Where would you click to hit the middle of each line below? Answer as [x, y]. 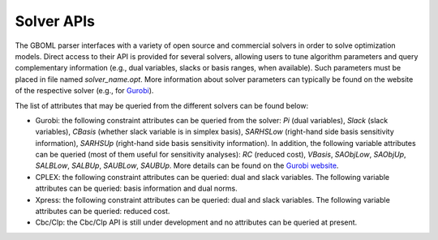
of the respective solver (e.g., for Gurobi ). [84, 91]
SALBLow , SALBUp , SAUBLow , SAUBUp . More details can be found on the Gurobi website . [187, 165]
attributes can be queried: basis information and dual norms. [137, 189]
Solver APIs [55, 21]
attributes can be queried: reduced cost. [103, 212]
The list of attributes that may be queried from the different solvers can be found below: [162, 105]
